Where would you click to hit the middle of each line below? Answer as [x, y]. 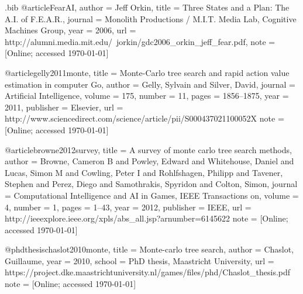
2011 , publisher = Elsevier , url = [64, 107]
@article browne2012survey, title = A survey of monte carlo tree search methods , [148, 149]
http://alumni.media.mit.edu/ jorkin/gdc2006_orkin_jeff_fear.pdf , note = [140, 41]
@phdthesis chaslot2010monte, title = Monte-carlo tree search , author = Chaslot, [149, 249]
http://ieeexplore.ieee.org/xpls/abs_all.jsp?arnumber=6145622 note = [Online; [147, 218]
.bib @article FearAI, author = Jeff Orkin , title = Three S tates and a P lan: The [147, 7]
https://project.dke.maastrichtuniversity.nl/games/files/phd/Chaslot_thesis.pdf [148, 272]
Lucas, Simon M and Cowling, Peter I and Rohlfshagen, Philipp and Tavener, [144, 172]
